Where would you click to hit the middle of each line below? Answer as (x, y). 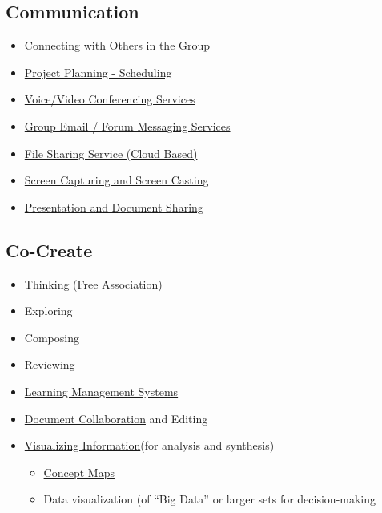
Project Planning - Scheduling (98, 72)
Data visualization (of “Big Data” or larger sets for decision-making (210, 499)
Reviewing (50, 364)
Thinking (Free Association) (93, 283)
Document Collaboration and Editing (116, 418)
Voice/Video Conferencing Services (110, 99)
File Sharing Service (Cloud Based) (111, 153)
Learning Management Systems (101, 391)
